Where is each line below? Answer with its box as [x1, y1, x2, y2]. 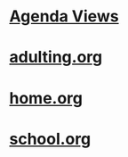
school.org [9, 128, 92, 149]
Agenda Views [9, 6, 119, 27]
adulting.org [9, 47, 103, 68]
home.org [9, 87, 83, 108]
